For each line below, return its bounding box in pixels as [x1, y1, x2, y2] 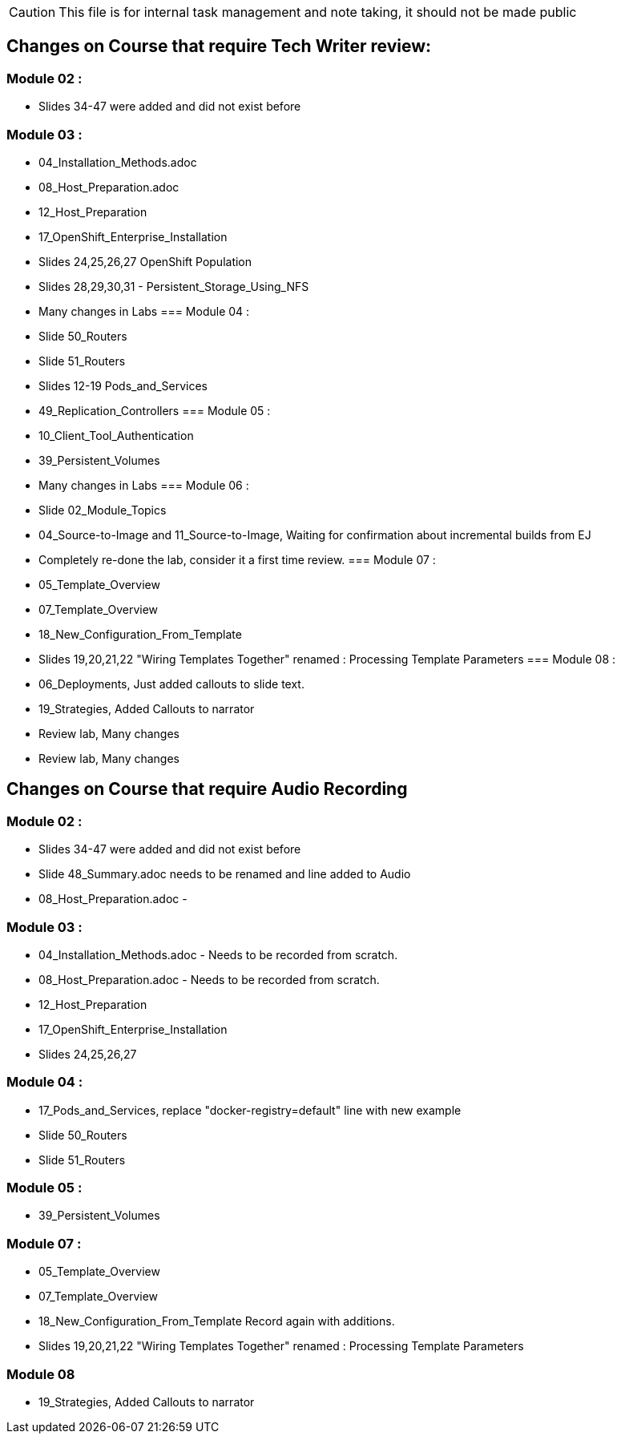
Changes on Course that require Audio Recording [6, 779, 408, 800]
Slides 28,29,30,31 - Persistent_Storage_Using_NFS [38, 279, 309, 293]
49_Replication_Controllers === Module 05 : [38, 403, 271, 417]
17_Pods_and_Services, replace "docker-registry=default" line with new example [38, 1103, 462, 1117]
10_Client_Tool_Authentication [38, 428, 194, 442]
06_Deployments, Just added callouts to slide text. [38, 676, 304, 691]
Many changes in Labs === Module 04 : [38, 304, 250, 318]
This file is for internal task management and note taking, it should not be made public [58, 4, 577, 20]
